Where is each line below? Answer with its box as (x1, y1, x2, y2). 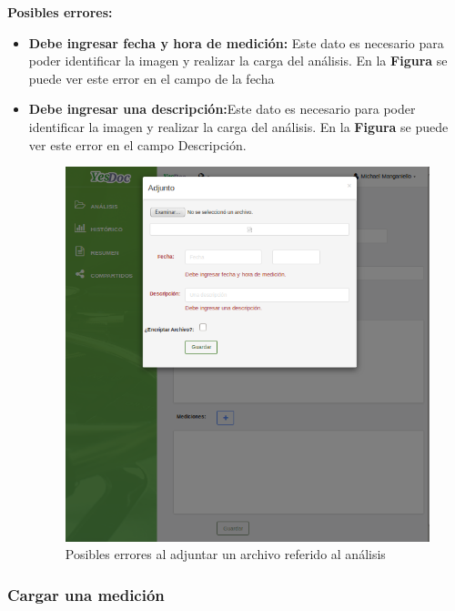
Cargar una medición (7, 583, 165, 606)
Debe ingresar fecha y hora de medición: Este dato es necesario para (28, 33, 444, 52)
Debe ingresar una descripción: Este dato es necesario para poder (28, 99, 416, 118)
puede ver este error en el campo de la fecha (28, 68, 275, 87)
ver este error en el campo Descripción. (28, 135, 247, 154)
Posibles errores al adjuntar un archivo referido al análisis (65, 545, 386, 564)
